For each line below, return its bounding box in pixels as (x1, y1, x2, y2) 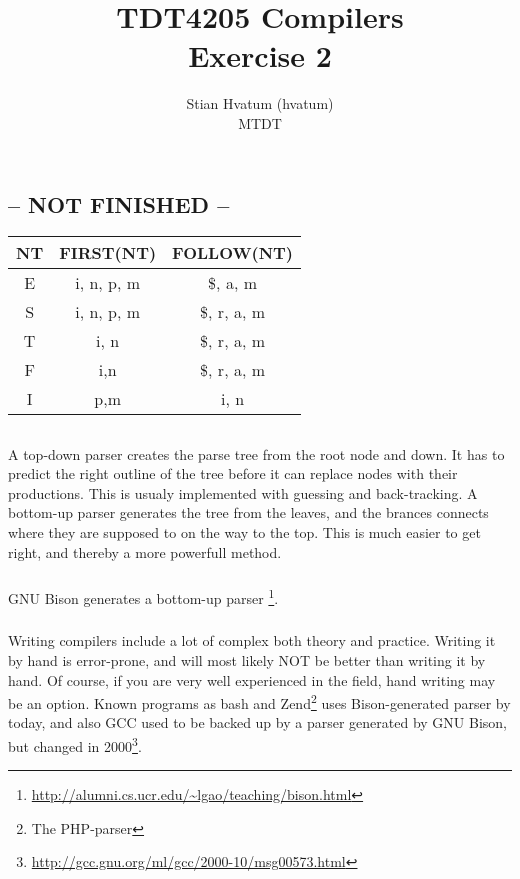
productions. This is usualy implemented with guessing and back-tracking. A (8, 482, 478, 503)
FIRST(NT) (59, 241, 157, 265)
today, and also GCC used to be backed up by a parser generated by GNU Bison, (8, 712, 507, 733)
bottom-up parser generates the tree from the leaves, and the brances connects (8, 502, 489, 523)
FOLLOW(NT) (172, 241, 293, 265)
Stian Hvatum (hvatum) (186, 93, 334, 114)
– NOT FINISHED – (8, 188, 230, 219)
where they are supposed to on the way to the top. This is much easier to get (8, 522, 481, 543)
